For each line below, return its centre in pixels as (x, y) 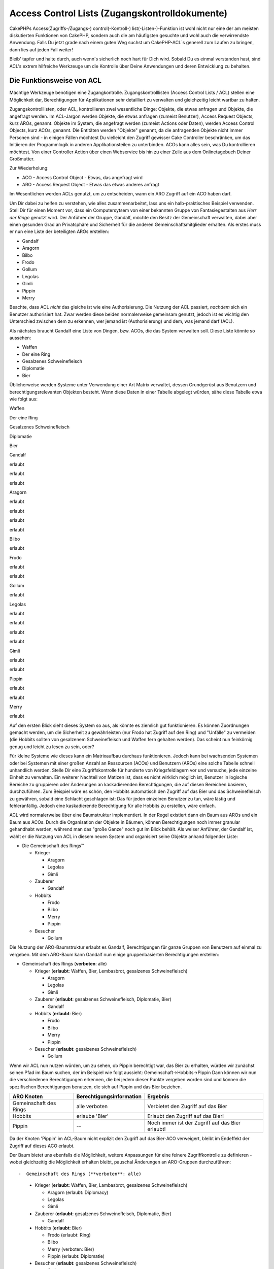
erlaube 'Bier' (93, 1116)
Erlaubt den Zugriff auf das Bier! (186, 1116)
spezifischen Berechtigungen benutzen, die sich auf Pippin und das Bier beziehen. (96, 1087)
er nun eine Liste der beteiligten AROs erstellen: (59, 231)
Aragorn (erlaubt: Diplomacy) (78, 1192)
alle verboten (92, 1107)
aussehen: (20, 338)
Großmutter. (22, 159)
